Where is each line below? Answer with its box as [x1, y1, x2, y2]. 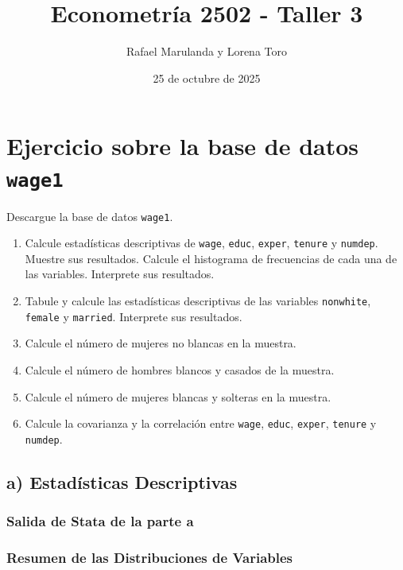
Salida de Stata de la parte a [6, 511, 194, 531]
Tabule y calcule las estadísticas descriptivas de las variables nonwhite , [25, 293, 371, 309]
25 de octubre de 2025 [153, 69, 261, 86]
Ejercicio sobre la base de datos [6, 130, 359, 162]
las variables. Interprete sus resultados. [25, 266, 215, 282]
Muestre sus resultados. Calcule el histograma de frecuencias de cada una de [25, 250, 397, 266]
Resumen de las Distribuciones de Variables [6, 548, 293, 568]
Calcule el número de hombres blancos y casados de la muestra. [25, 361, 335, 378]
